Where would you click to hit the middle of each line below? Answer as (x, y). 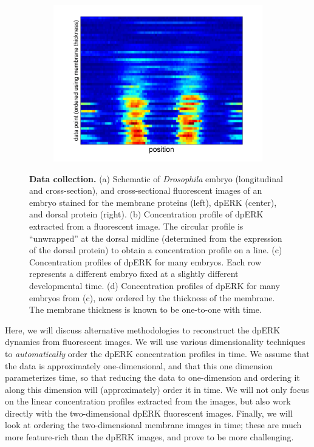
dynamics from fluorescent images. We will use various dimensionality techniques (155, 342)
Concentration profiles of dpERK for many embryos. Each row (145, 261)
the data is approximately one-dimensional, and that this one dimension (139, 365)
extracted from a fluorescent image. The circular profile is (136, 226)
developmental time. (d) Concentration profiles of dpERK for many (155, 285)
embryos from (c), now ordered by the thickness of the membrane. (152, 297)
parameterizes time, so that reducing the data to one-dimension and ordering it (152, 377)
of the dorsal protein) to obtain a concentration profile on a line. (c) (156, 250)
